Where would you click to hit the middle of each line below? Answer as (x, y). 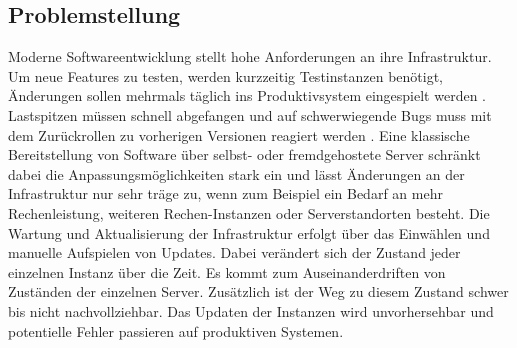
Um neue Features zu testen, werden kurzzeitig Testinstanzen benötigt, (225, 75)
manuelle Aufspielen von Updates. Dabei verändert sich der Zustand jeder (234, 252)
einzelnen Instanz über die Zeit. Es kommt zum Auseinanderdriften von (227, 271)
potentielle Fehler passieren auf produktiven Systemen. (176, 330)
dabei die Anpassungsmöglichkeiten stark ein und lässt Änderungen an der (236, 173)
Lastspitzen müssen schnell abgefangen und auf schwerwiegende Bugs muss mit (250, 114)
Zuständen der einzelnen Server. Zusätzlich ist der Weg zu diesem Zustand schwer (258, 291)
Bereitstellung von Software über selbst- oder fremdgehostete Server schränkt (244, 154)
